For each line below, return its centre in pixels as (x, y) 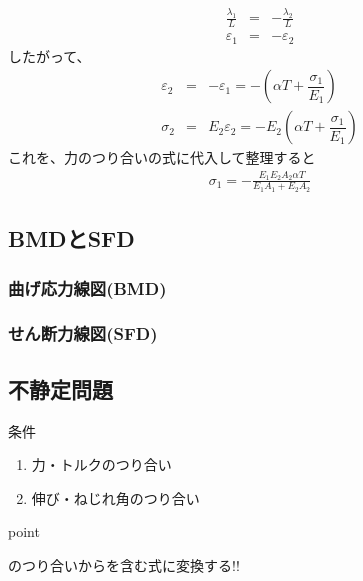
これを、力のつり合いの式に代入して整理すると (162, 157)
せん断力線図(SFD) (83, 333)
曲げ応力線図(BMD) (87, 287)
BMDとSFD (71, 238)
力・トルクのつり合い (101, 464)
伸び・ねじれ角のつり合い (115, 497)
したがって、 (49, 55)
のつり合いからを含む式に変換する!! (124, 564)
